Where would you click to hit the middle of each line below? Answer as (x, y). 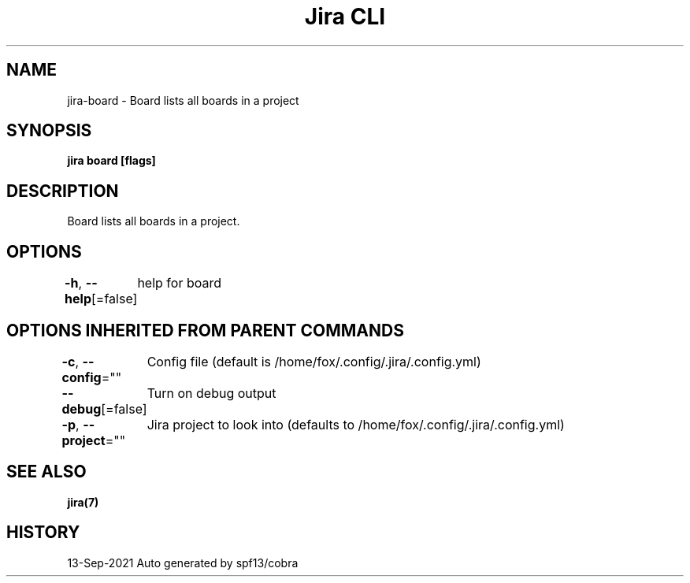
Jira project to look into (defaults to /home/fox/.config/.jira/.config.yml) (356, 424)
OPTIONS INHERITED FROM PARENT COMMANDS (205, 330)
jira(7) (83, 502)
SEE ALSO (46, 472)
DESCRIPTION (63, 191)
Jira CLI (345, 17)
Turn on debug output (211, 393)
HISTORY (43, 533)
